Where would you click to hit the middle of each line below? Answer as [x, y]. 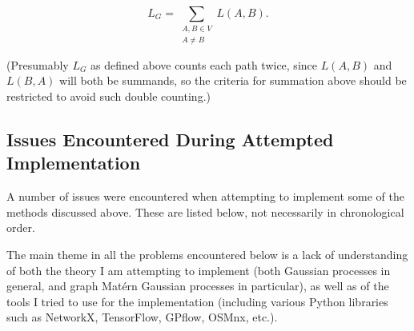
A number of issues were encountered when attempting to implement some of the [205, 196]
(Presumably [38, 64]
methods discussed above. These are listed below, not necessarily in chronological [205, 211]
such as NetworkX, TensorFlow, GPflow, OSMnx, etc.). [142, 317]
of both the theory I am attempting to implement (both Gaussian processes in [199, 270]
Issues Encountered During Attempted [170, 139]
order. [21, 227]
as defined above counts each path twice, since [204, 64]
